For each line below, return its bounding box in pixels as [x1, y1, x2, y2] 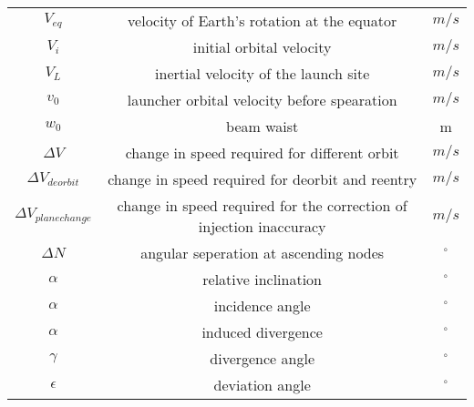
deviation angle [213, 374, 311, 395]
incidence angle [213, 295, 311, 316]
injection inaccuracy [198, 216, 326, 237]
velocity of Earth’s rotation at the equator [128, 10, 397, 31]
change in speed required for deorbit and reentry [108, 168, 417, 189]
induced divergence [201, 321, 323, 342]
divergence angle [210, 348, 315, 369]
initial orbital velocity [192, 36, 332, 57]
